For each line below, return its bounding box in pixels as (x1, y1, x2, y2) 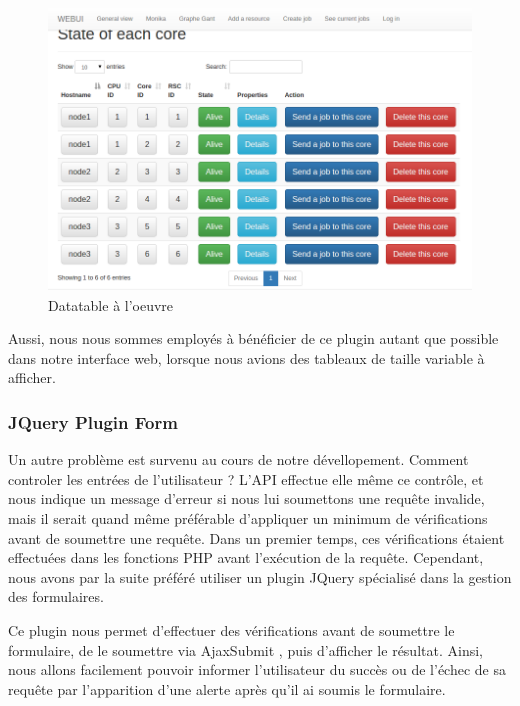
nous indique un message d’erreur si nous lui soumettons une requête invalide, (8, 488, 485, 509)
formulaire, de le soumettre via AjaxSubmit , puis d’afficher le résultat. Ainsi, (8, 639, 483, 660)
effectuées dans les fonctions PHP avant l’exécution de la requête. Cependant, (8, 547, 484, 568)
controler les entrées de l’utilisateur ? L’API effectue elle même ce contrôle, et (8, 468, 484, 489)
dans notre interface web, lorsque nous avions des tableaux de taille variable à (8, 347, 485, 368)
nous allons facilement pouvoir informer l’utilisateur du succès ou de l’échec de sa (8, 659, 506, 680)
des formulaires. (8, 586, 104, 607)
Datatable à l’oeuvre (48, 294, 174, 315)
